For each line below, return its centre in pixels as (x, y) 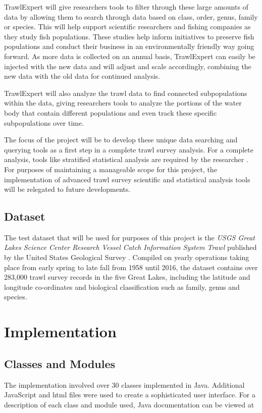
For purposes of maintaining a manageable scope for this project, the (111, 169)
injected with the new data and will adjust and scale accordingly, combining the (128, 66)
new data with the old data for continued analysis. (82, 76)
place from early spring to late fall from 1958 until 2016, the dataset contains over (131, 267)
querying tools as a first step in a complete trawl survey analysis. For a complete (129, 149)
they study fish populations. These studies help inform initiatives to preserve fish (129, 36)
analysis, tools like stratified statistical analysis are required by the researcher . (126, 159)
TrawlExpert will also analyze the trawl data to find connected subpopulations (126, 93)
